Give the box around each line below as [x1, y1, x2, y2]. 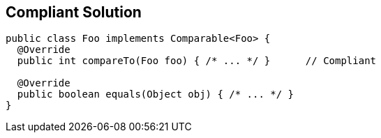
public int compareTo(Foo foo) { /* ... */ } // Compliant [17, 55, 377, 67]
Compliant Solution [6, 3, 142, 21]
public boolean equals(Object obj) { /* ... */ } [17, 89, 294, 100]
